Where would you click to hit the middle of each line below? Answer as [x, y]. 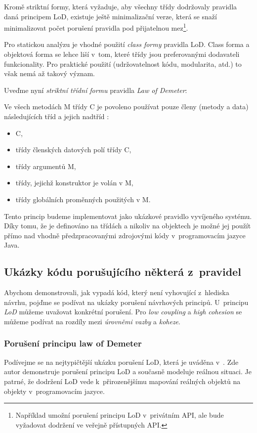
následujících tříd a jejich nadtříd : [57, 116]
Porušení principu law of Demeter [73, 343]
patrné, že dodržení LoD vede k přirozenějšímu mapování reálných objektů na [122, 381]
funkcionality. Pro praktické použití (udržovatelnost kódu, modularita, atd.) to [123, 64]
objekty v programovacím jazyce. [54, 391]
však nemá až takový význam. [50, 73]
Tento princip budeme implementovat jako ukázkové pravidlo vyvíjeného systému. [128, 216]
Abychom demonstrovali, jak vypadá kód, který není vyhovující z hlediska [117, 292]
